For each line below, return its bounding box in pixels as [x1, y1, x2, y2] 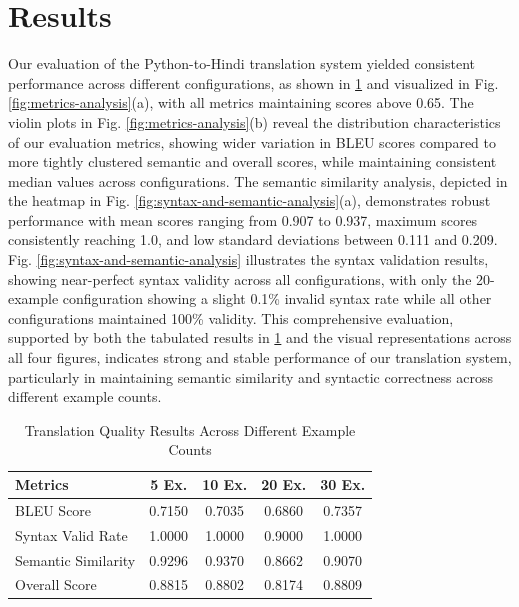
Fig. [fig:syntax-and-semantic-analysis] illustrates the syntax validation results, [8, 249, 489, 270]
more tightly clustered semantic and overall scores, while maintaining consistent [8, 151, 497, 172]
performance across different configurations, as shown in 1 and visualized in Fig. [8, 72, 499, 93]
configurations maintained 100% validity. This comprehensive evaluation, [8, 307, 454, 328]
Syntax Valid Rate [15, 524, 128, 545]
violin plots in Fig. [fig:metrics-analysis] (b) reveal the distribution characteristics [8, 111, 501, 132]
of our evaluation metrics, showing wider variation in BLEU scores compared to [8, 131, 496, 152]
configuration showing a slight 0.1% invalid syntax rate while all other [62, 288, 492, 309]
